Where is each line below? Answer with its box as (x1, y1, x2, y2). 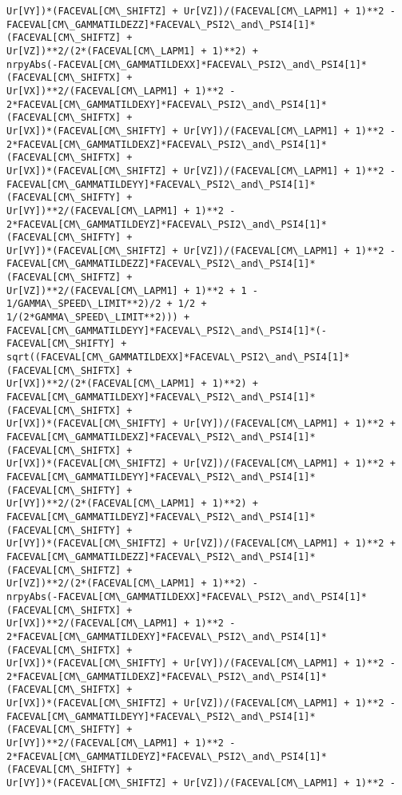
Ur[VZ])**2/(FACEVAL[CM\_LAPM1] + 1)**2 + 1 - (6, 284, 258, 296)
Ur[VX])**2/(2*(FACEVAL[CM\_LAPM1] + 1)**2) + (6, 378, 258, 390)
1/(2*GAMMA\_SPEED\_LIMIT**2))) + (6, 312, 190, 324)
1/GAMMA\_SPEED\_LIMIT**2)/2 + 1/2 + (6, 298, 207, 310)
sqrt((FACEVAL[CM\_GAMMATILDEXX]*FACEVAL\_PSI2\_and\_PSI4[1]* (6, 352, 350, 364)
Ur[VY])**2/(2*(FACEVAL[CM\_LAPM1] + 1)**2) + (6, 498, 258, 510)
